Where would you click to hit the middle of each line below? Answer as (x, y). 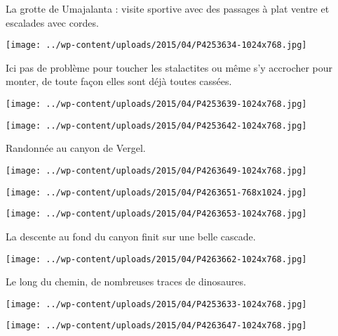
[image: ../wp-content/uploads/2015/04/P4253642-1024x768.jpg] (156, 125)
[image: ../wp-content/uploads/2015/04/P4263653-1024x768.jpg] (156, 214)
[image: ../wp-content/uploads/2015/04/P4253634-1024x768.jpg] (156, 45)
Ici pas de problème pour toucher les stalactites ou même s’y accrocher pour (169, 67)
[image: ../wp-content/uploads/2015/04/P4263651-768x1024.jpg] (156, 192)
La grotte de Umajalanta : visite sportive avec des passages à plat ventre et (168, 8)
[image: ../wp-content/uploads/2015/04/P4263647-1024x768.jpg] (156, 326)
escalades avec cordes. (52, 22)
